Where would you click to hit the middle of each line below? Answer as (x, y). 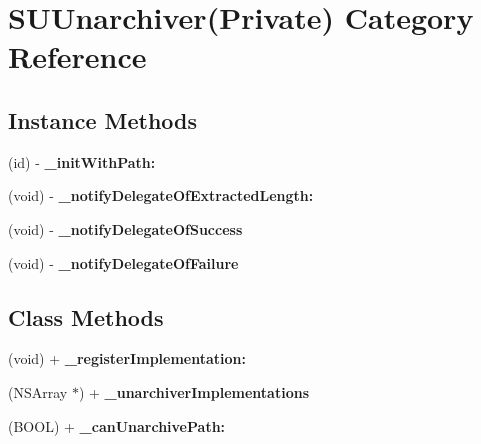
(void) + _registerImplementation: (127, 358)
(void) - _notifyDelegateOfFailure (123, 262)
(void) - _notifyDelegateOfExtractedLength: (161, 195)
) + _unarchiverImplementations (194, 391)
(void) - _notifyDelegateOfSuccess (125, 228)
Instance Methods (102, 119)
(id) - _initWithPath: (82, 161)
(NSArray (38, 391)
